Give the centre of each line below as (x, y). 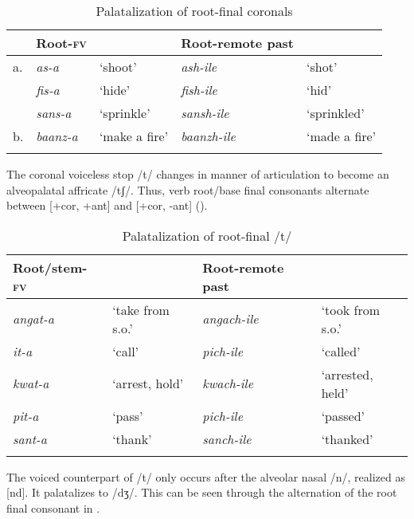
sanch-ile (227, 438)
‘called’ (341, 351)
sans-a (54, 113)
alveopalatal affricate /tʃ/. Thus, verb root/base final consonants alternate (188, 189)
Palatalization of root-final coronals (194, 11)
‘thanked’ (347, 438)
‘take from (141, 309)
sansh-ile (205, 113)
